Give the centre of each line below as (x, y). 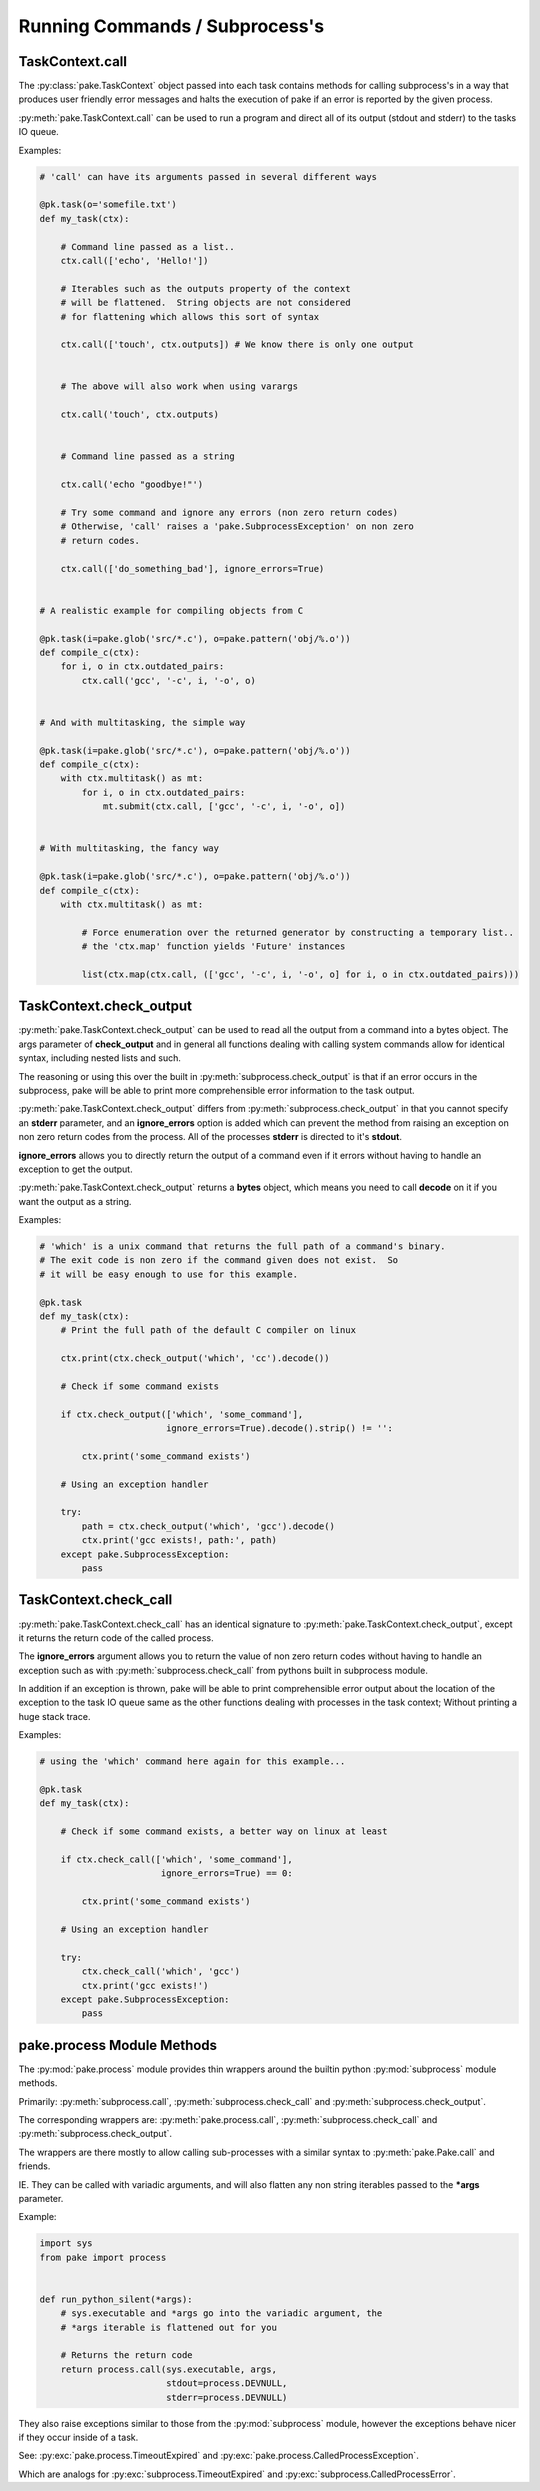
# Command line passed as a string (147, 456)
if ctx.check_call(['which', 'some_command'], (177, 1859)
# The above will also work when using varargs (179, 386)
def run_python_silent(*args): (116, 2299)
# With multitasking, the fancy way (129, 848)
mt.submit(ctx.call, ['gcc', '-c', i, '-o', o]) (224, 806)
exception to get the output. (76, 1169)
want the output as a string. (75, 1201)
